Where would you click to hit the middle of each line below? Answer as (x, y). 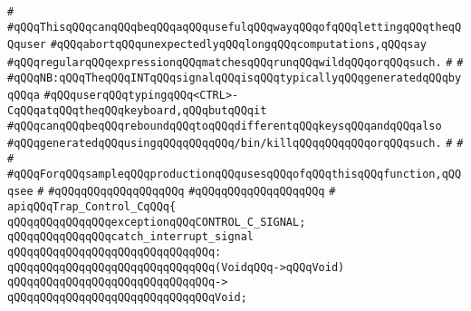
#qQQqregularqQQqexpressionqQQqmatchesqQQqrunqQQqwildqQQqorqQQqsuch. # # (235, 62)
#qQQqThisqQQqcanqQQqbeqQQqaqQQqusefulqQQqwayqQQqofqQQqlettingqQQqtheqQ (235, 27)
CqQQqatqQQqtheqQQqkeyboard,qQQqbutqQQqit (137, 110)
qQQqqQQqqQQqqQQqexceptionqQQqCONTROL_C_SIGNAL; (157, 222)
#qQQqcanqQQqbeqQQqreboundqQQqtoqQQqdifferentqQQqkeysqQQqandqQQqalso (225, 126)
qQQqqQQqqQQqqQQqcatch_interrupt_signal (131, 237)
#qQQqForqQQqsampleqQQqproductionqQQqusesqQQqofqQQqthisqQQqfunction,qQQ (235, 174)
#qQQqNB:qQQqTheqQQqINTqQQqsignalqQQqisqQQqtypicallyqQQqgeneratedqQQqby (235, 78)
